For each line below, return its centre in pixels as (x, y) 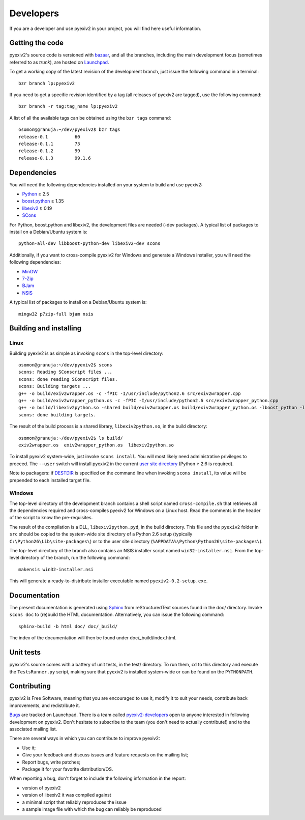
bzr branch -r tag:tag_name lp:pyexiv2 (68, 106)
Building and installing (45, 328)
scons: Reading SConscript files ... (66, 372)
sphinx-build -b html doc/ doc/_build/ (68, 626)
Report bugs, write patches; (51, 762)
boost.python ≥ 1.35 (43, 201)
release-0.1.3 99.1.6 (55, 158)
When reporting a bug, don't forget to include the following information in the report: (98, 778)
